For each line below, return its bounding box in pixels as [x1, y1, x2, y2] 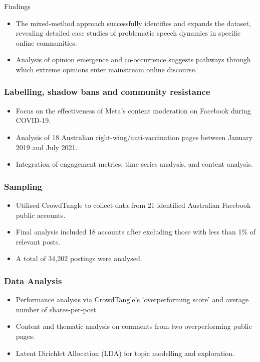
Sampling [4, 180, 43, 192]
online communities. [16, 37, 77, 48]
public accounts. [16, 209, 66, 220]
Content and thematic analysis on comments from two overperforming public [16, 321, 252, 331]
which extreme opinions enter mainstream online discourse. [16, 64, 197, 74]
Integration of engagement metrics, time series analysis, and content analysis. [16, 159, 253, 169]
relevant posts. [16, 236, 61, 247]
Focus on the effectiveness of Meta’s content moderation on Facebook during [16, 105, 251, 115]
